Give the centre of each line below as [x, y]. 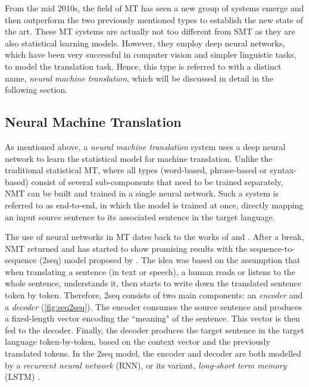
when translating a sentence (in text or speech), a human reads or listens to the [150, 271]
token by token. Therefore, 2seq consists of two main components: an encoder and [154, 295]
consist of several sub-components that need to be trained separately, [157, 181]
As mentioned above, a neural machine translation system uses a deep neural [145, 146]
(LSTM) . [22, 377]
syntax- [283, 170]
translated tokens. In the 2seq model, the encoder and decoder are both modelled [153, 353]
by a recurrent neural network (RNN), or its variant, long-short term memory [146, 365]
